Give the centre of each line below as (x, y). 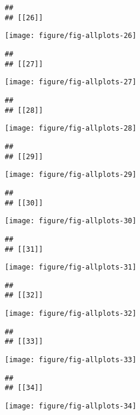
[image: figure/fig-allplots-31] (71, 267)
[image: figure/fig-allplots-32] (71, 314)
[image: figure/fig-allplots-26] (71, 36)
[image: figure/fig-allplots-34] (71, 406)
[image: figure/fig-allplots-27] (71, 82)
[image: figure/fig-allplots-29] (71, 175)
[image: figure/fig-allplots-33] (71, 360)
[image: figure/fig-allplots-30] (71, 221)
